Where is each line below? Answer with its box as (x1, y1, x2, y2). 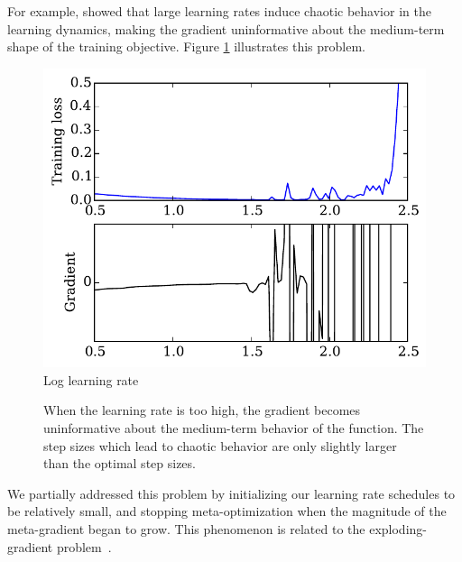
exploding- (369, 519, 427, 538)
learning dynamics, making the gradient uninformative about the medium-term (7, 19, 445, 38)
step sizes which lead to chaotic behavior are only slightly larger (43, 436, 397, 455)
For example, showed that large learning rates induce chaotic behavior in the (7, 2, 431, 20)
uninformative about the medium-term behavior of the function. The (43, 418, 424, 437)
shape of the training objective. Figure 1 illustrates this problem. (7, 37, 365, 56)
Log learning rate (43, 370, 139, 389)
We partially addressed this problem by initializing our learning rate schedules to (7, 484, 456, 502)
